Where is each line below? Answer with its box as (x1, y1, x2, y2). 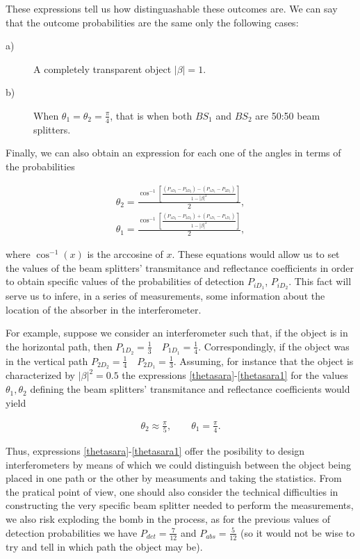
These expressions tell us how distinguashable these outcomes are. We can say (6, 1, 338, 15)
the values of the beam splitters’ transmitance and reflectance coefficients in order (6, 260, 354, 275)
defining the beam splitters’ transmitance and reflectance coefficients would (30, 382, 350, 396)
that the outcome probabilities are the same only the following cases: (6, 15, 299, 29)
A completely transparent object (33, 61, 172, 76)
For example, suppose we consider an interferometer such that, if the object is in (6, 325, 348, 340)
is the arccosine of (87, 246, 163, 261)
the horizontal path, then (6, 339, 113, 353)
